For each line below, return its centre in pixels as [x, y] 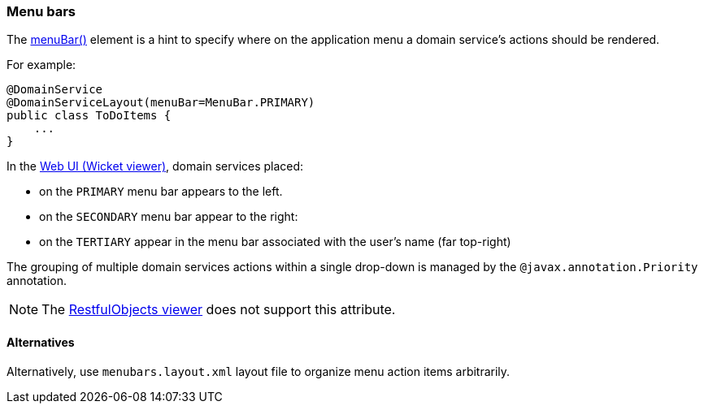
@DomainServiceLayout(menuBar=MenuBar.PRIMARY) [161, 103]
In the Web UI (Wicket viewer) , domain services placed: [155, 166]
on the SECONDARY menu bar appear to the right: [169, 217]
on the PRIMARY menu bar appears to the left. [161, 192]
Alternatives [41, 342]
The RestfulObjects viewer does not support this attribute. [219, 310]
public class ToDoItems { [89, 116]
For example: [41, 65]
